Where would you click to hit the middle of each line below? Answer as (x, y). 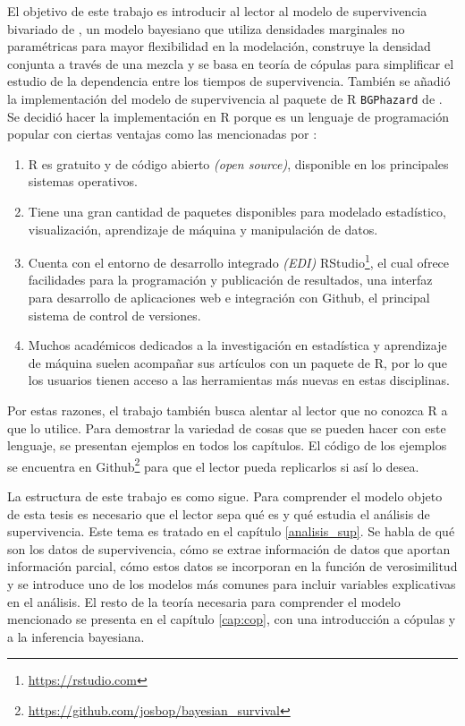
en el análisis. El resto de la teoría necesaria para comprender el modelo (204, 601)
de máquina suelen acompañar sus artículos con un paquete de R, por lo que (237, 362)
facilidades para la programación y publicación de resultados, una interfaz (230, 280)
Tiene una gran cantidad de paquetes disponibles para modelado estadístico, (237, 211)
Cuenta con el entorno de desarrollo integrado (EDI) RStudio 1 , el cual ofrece (239, 261)
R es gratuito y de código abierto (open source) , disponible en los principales (238, 163)
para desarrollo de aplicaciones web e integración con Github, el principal (229, 298)
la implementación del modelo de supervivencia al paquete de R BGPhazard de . (225, 98)
